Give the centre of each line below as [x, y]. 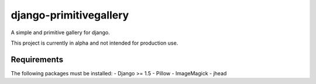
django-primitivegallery [70, 15]
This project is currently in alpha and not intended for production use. [95, 43]
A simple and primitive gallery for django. [61, 32]
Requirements [37, 59]
